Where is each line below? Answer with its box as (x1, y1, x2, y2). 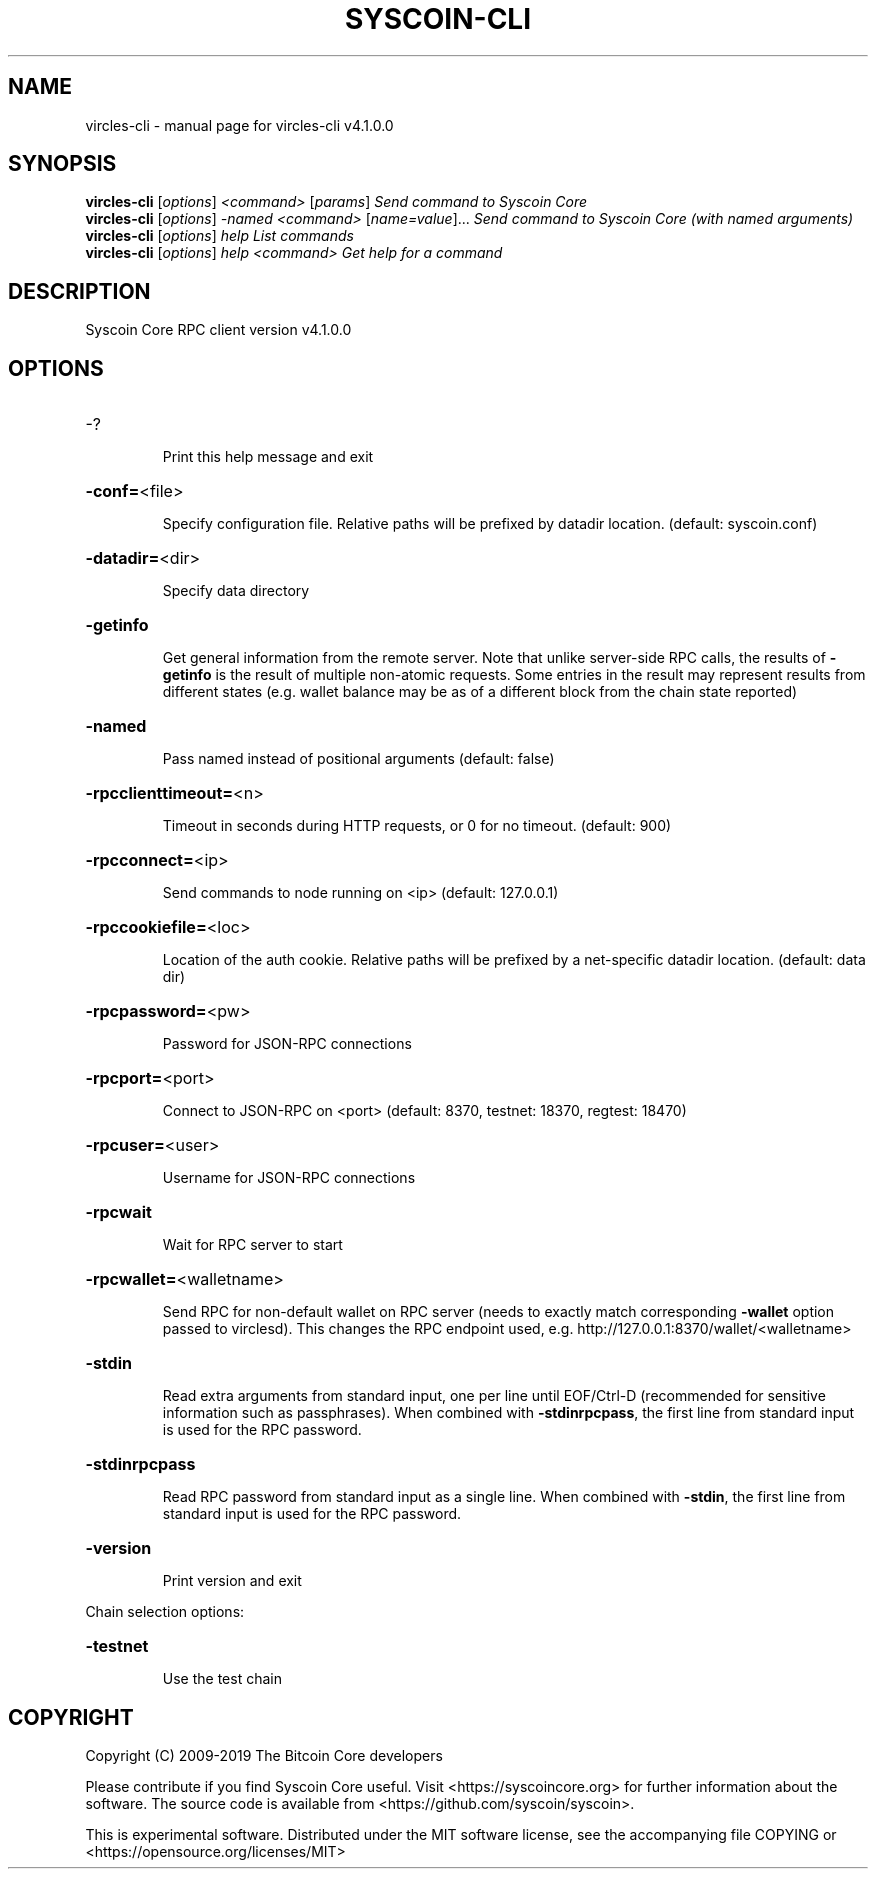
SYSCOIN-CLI (344, 2, 532, 36)
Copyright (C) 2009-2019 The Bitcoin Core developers (85, 1746, 443, 1764)
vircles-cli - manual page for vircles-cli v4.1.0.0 (85, 116, 394, 134)
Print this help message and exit (162, 448, 374, 466)
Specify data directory (162, 582, 310, 600)
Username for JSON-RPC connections (162, 1169, 416, 1187)
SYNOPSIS (8, 151, 117, 177)
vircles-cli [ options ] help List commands (85, 227, 354, 245)
